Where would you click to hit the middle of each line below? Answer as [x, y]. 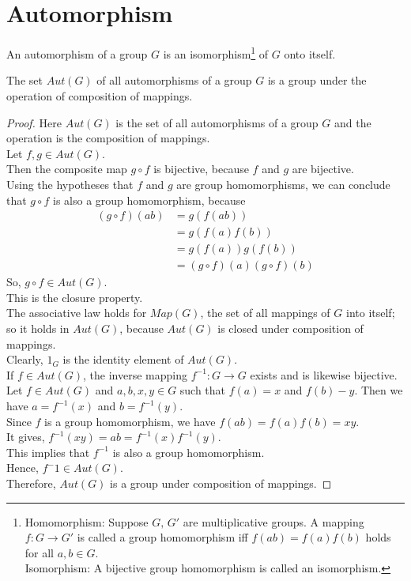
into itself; [371, 313]
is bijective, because [201, 169]
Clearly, [25, 359]
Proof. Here [34, 122]
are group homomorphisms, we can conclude [283, 184]
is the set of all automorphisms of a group [217, 122]
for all [40, 552]
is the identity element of [123, 359]
